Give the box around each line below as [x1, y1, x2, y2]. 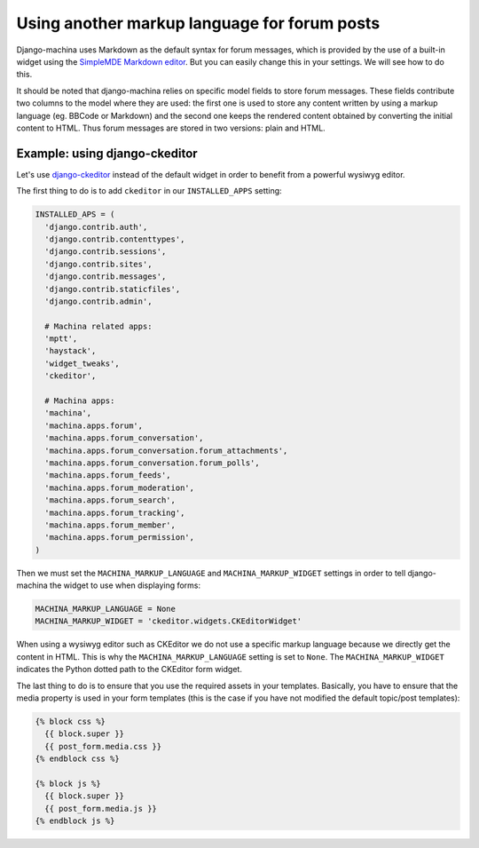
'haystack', [44, 346, 97, 356]
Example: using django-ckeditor [16, 146, 199, 161]
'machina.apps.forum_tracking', [44, 507, 185, 518]
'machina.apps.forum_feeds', [44, 471, 172, 480]
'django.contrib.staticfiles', [44, 284, 181, 294]
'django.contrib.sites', [44, 258, 153, 269]
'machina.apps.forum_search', [44, 495, 177, 505]
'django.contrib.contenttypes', [44, 234, 185, 244]
